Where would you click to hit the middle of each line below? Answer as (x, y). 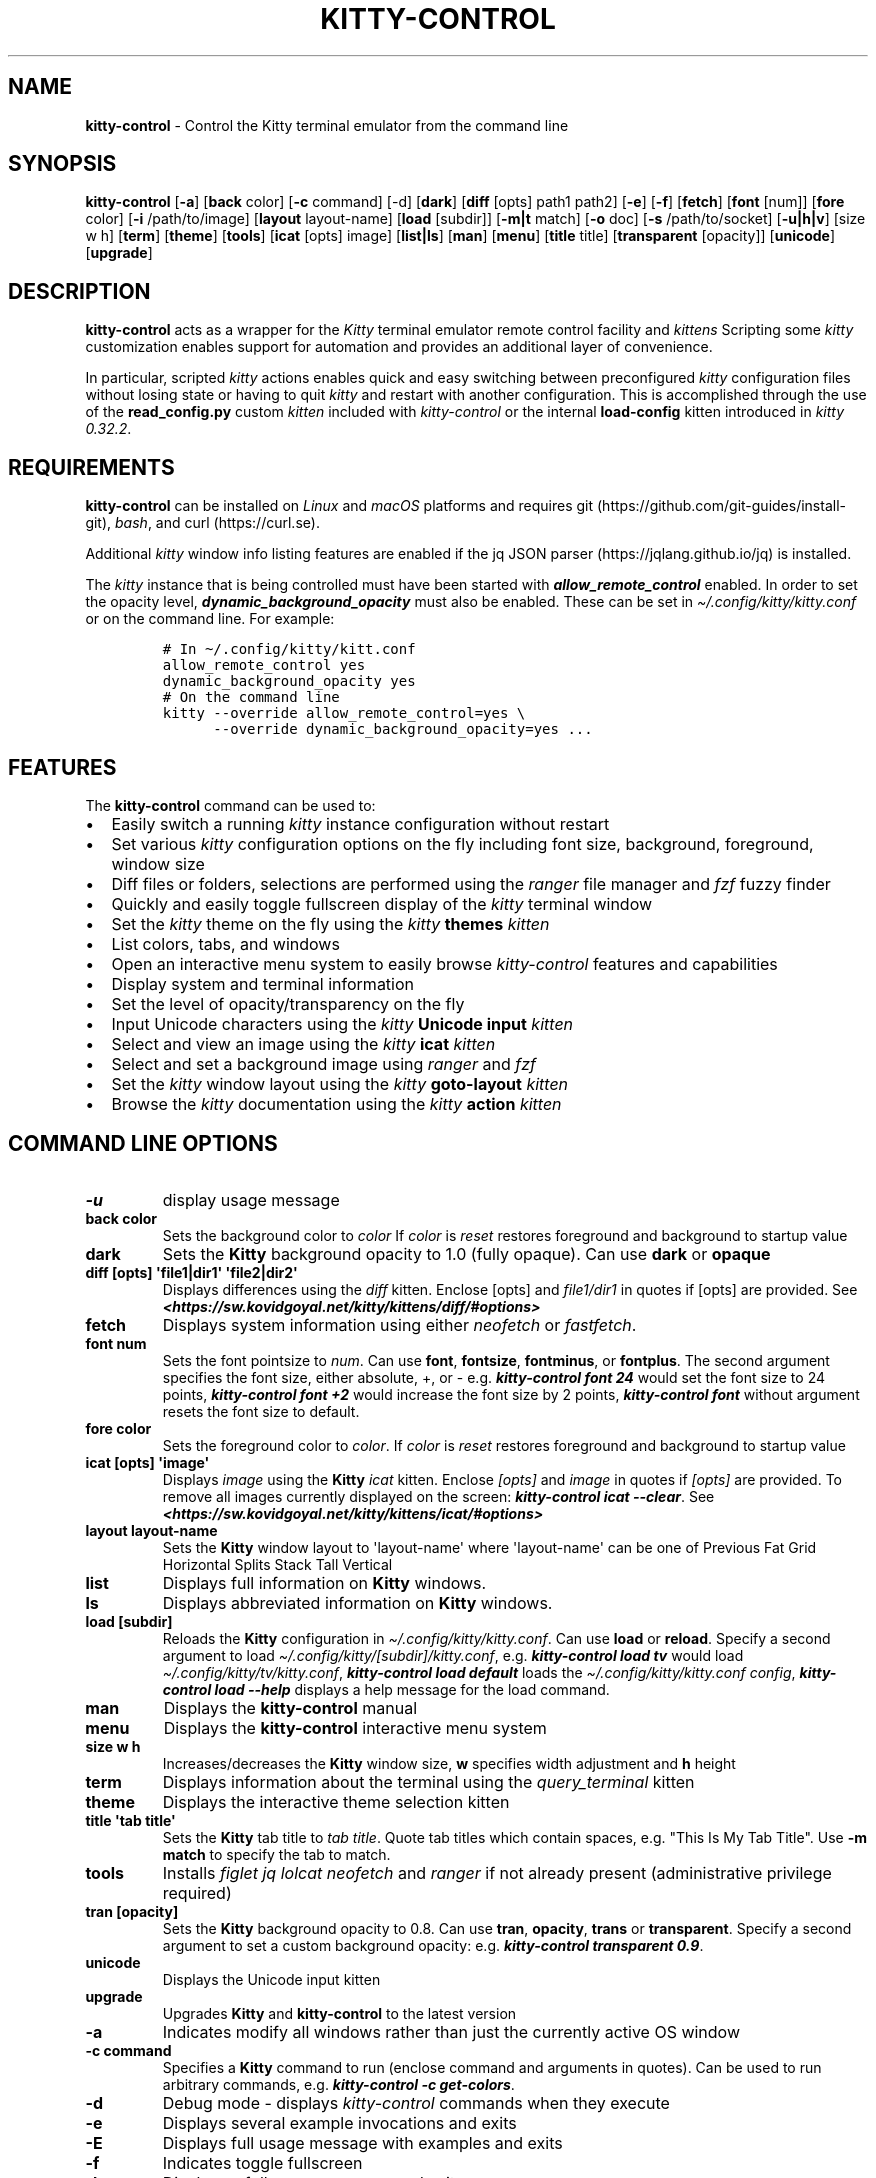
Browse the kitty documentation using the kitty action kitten (336, 1103)
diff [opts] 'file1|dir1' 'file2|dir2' (191, 1272)
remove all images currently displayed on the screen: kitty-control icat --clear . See (438, 1496)
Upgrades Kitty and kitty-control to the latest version (339, 2013)
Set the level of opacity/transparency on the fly (288, 1003)
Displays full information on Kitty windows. (324, 1582)
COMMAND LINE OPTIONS (143, 1144)
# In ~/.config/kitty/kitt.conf (289, 649)
